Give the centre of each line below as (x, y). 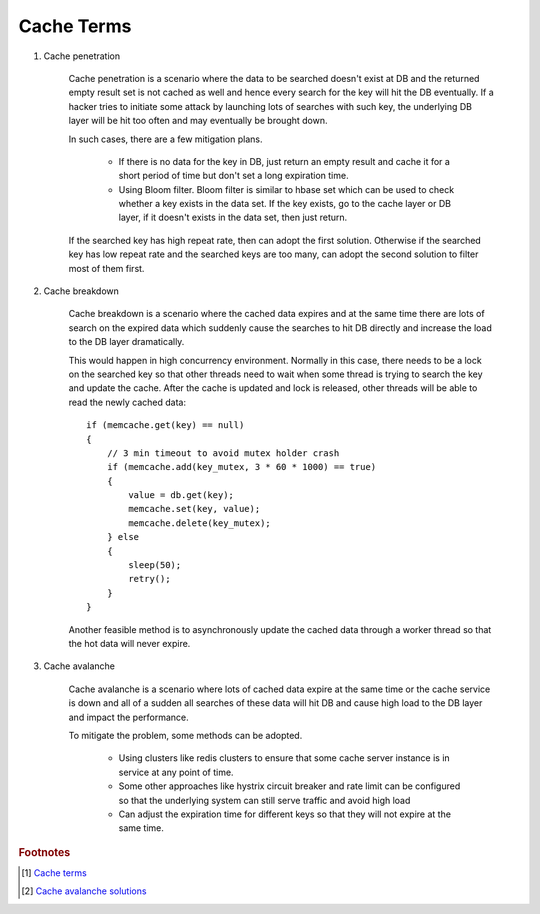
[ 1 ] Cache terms (54, 872)
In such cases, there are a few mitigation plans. (165, 139)
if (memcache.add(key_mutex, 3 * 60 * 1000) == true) (241, 467)
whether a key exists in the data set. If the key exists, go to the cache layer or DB (285, 204)
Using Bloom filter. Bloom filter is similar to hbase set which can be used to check (286, 189)
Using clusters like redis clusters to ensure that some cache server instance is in (284, 758)
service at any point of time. (176, 772)
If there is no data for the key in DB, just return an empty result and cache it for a (284, 161)
